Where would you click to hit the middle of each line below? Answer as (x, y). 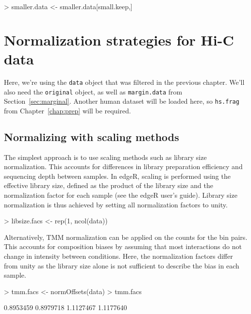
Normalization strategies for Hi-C (119, 39)
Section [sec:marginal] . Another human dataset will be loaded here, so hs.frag (122, 101)
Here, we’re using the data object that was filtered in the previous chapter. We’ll (124, 82)
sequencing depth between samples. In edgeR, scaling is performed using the (117, 176)
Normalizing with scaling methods (92, 136)
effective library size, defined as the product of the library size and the (109, 185)
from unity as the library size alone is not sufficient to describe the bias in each (122, 265)
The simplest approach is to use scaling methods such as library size (105, 157)
